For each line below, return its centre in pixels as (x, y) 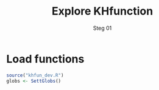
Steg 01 (102, 28)
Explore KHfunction (102, 11)
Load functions (45, 59)
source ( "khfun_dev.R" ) (35, 75)
